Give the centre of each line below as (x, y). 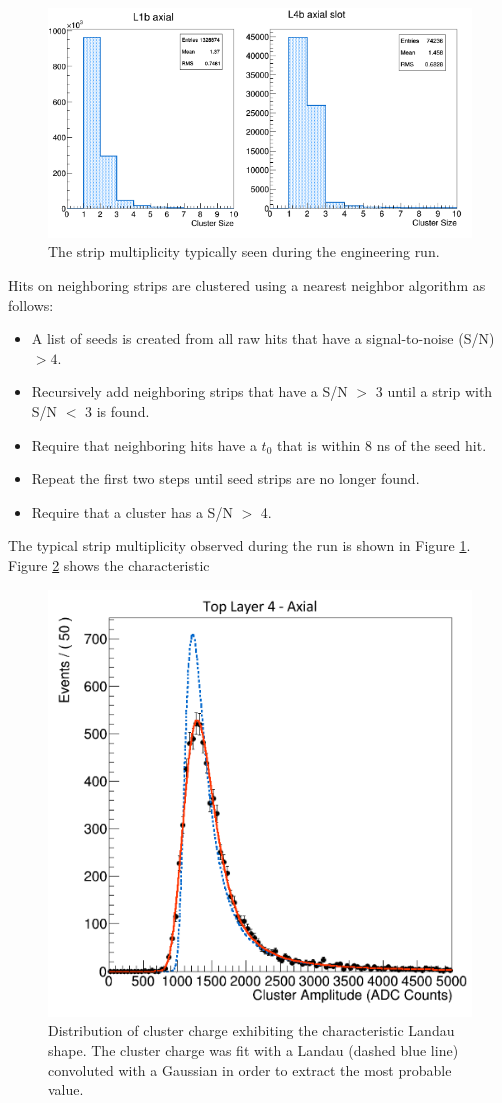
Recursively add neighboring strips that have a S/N (189, 391)
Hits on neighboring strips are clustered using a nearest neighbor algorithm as (247, 285)
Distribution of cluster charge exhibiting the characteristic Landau (251, 1030)
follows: (31, 304)
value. (66, 1089)
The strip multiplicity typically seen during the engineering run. (244, 251)
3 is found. (117, 411)
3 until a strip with (434, 391)
